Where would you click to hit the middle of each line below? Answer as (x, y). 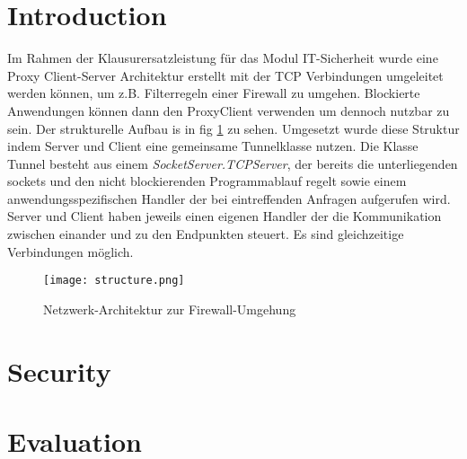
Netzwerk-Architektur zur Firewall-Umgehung (170, 309)
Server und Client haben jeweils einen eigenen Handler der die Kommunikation (225, 216)
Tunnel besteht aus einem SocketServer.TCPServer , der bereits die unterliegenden (233, 163)
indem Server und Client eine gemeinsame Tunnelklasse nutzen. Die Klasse (213, 146)
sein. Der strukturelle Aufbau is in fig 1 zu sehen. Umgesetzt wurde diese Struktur (233, 128)
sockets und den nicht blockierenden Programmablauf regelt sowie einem (207, 181)
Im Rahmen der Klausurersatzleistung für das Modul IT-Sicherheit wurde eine (223, 58)
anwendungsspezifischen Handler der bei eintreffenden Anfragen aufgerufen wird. (229, 198)
